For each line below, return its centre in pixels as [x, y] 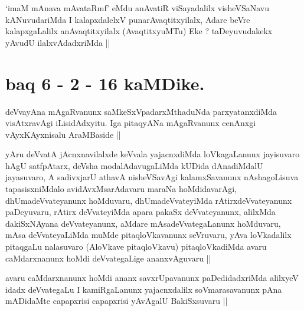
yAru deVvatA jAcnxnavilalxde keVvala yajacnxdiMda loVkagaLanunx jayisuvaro [153, 154]
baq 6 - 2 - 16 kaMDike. [105, 83]
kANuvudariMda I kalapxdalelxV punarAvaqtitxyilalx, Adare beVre [128, 19]
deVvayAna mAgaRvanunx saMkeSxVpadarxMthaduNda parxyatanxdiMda [141, 111]
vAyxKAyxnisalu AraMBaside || [63, 134]
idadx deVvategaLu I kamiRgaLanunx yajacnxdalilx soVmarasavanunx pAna [144, 289]
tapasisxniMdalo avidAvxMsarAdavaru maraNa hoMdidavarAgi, [121, 189]
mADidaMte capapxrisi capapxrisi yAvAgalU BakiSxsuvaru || [117, 301]
